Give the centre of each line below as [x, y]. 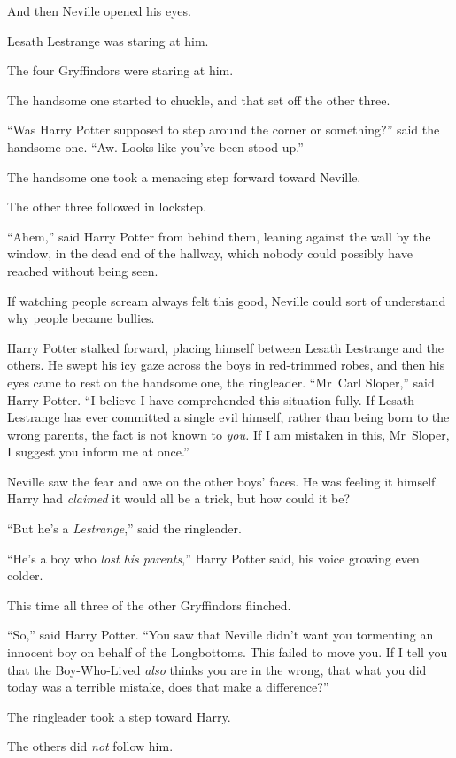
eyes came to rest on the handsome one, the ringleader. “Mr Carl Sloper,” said [221, 382]
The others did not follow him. [90, 746]
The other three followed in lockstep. [107, 207]
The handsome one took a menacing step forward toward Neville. [184, 176]
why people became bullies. [81, 318]
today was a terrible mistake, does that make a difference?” [168, 687]
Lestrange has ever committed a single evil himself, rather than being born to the [228, 417]
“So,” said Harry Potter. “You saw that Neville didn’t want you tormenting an [220, 635]
